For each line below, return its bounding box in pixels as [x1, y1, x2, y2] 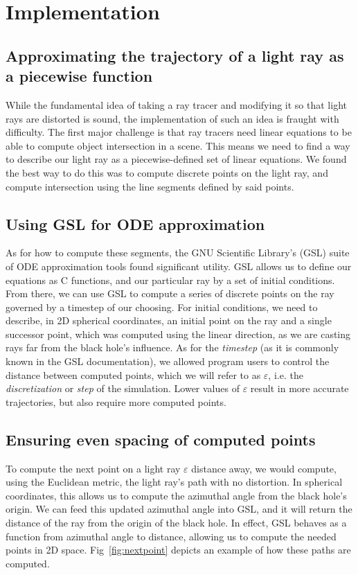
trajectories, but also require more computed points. [6, 394, 226, 409]
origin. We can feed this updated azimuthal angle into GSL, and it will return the [6, 502, 352, 516]
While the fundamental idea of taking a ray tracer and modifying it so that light [6, 97, 347, 112]
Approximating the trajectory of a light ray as [6, 44, 344, 66]
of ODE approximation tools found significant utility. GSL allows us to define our [6, 258, 352, 273]
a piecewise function [6, 65, 153, 87]
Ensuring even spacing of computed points [6, 428, 316, 450]
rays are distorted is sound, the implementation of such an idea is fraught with [6, 111, 339, 125]
